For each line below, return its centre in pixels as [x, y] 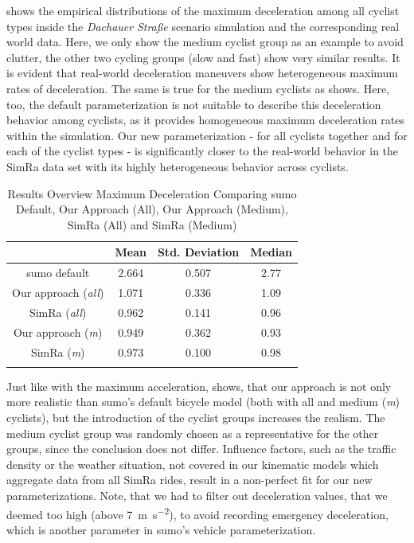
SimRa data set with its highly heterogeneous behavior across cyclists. [178, 166]
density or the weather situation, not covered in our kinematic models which [193, 464]
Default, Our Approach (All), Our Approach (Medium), [152, 209]
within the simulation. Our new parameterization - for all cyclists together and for [207, 135]
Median [271, 252]
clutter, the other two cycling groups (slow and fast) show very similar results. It [203, 57]
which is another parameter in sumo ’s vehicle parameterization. [161, 529]
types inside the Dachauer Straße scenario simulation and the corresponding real [203, 26]
